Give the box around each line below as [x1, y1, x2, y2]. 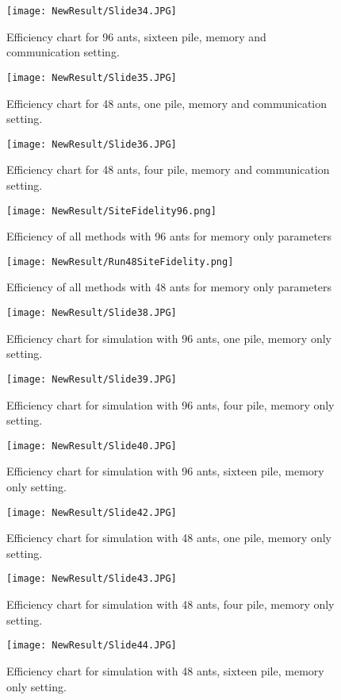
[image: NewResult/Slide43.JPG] [6, 573, 177, 585]
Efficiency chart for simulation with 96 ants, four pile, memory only [6, 396, 335, 413]
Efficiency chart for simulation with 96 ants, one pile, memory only [6, 329, 331, 346]
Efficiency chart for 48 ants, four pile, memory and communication [6, 161, 330, 178]
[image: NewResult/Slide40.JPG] [6, 440, 177, 452]
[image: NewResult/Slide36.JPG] [6, 138, 177, 150]
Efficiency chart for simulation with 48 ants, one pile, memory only [6, 529, 331, 546]
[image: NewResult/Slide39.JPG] [6, 373, 177, 385]
